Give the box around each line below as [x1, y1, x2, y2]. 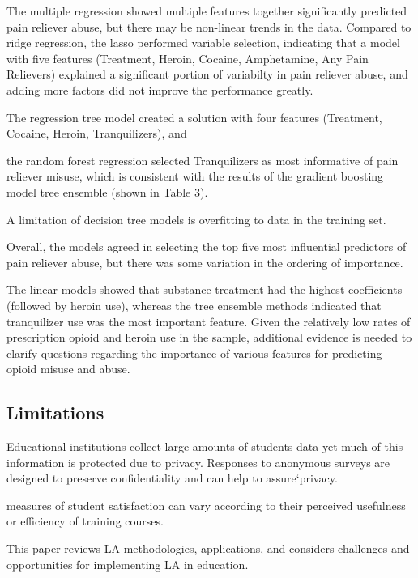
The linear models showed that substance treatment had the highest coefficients [6, 281, 403, 298]
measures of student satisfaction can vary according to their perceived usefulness [6, 496, 406, 513]
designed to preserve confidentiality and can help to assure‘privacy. [6, 470, 338, 487]
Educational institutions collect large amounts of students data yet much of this [6, 438, 403, 455]
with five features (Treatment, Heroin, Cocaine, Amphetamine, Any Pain [6, 49, 369, 66]
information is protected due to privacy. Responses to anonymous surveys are [6, 453, 390, 470]
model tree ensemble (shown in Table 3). [6, 183, 208, 200]
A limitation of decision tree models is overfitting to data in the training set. [6, 210, 386, 227]
